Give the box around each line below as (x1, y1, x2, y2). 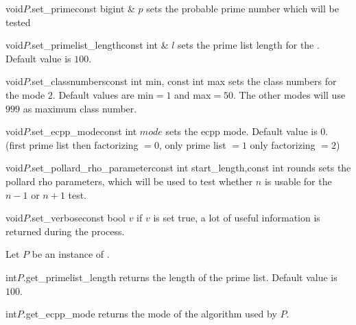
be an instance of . (32, 247, 110, 261)
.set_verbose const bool (29, 210, 126, 225)
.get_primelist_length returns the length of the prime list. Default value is (23, 269, 337, 284)
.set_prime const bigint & (29, 1, 135, 15)
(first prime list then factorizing (5, 137, 139, 152)
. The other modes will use (233, 87, 346, 101)
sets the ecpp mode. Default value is (165, 124, 318, 139)
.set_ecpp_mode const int (29, 124, 137, 139)
